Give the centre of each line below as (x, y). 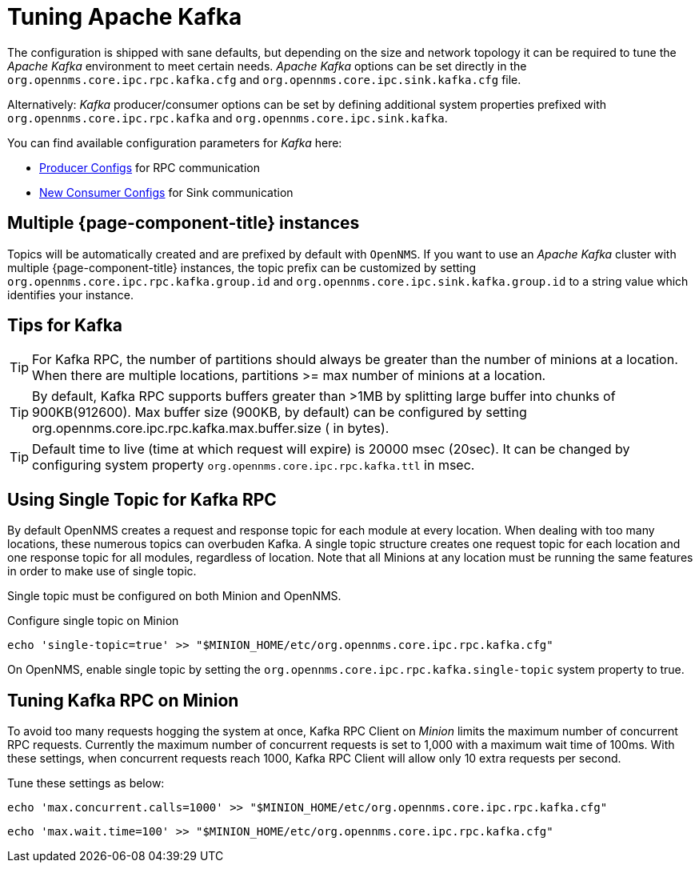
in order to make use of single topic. (102, 571)
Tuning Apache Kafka (125, 17)
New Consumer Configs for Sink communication (166, 192)
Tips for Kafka (65, 326)
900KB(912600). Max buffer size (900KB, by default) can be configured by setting (280, 412)
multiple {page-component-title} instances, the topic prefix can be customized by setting (242, 267)
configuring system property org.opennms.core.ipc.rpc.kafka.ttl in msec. (254, 465)
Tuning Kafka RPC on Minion (123, 700)
